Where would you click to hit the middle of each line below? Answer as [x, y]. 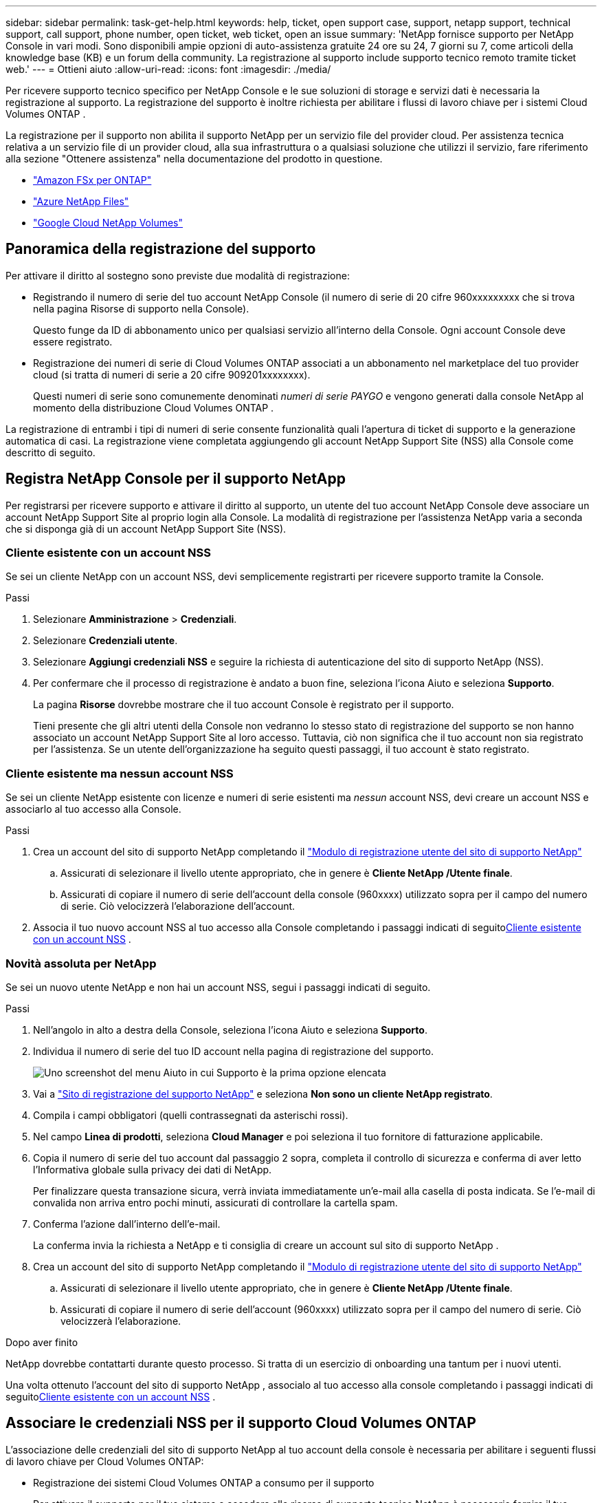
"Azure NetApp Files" [81, 201]
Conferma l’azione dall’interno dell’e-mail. [127, 1224]
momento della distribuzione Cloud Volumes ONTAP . [154, 407]
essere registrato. [73, 341]
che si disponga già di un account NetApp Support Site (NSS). [146, 529]
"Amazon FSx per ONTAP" [92, 180]
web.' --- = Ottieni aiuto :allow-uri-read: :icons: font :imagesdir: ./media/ [168, 69]
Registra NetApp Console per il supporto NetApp [176, 479]
